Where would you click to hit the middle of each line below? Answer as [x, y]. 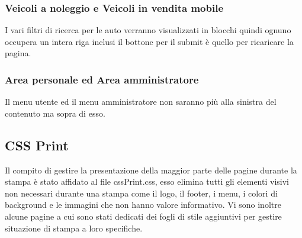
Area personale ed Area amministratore [102, 79]
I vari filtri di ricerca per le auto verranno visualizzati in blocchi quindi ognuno [148, 30]
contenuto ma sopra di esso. [55, 113]
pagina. [18, 53]
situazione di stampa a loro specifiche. [74, 228]
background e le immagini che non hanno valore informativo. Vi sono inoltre [143, 205]
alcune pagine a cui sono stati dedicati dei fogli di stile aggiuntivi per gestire [143, 216]
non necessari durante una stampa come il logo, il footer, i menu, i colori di [141, 193]
